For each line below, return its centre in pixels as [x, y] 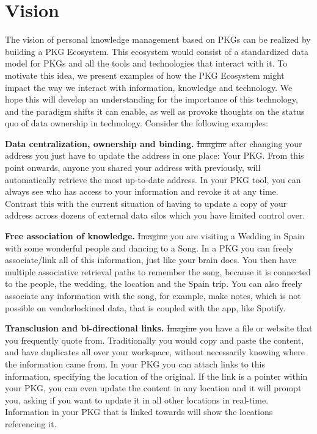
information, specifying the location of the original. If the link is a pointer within [156, 376]
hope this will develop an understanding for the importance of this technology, [151, 99]
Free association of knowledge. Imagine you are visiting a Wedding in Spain [155, 236]
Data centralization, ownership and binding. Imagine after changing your [154, 143]
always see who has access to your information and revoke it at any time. [142, 191]
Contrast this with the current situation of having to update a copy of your [146, 203]
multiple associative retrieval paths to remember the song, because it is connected [158, 271]
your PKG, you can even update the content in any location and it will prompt [153, 388]
